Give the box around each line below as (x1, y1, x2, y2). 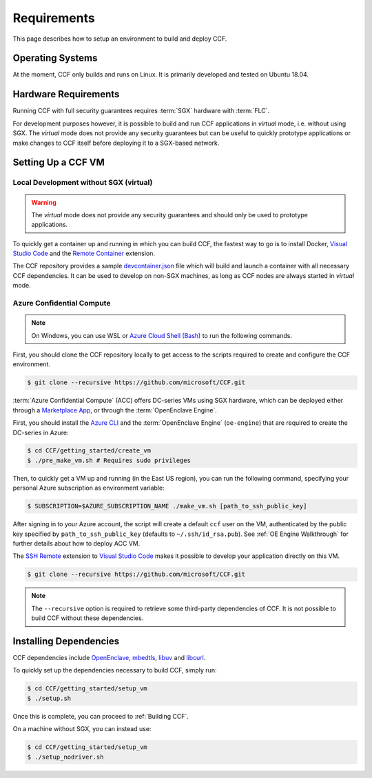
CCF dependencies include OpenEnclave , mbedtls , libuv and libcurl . (12, 654, 206, 662)
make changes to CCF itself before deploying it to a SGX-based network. (12, 139, 220, 147)
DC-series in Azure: (12, 428, 69, 437)
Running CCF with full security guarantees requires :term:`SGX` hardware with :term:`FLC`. (12, 107, 270, 115)
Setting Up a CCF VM (12, 157, 105, 168)
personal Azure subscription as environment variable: (12, 483, 165, 492)
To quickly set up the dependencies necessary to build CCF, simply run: (12, 666, 217, 675)
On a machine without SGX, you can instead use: (12, 725, 152, 733)
